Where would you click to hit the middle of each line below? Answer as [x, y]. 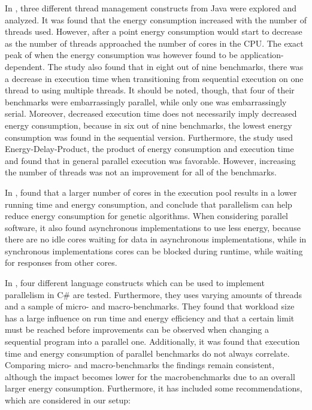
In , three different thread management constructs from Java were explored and [151, 8]
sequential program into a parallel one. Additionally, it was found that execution [152, 341]
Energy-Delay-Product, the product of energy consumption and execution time [149, 149]
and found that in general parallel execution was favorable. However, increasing [150, 160]
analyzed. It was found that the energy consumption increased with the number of [156, 19]
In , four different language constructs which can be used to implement [135, 283]
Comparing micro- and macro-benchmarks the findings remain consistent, [140, 365]
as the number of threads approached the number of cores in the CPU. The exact [154, 43]
